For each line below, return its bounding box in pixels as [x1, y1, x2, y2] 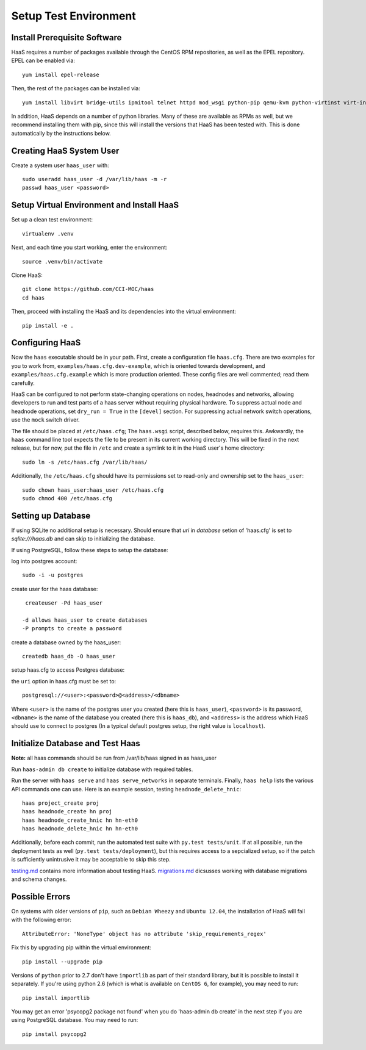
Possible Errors [11, 891, 71, 902]
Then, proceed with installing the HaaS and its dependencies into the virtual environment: [11, 308, 236, 315]
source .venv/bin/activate [22, 258, 103, 265]
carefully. [11, 379, 35, 387]
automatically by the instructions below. [11, 129, 111, 137]
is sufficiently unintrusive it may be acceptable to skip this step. [11, 856, 171, 863]
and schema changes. [11, 876, 67, 883]
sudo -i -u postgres [22, 572, 84, 579]
